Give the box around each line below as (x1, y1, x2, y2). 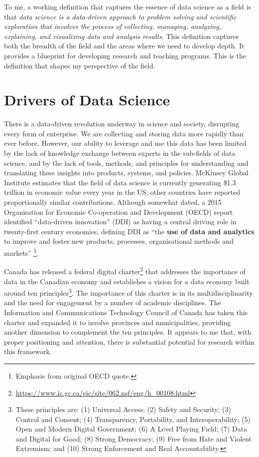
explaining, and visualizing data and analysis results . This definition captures (4, 30, 239, 41)
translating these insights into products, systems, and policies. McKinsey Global (4, 167, 249, 178)
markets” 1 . (4, 246, 39, 258)
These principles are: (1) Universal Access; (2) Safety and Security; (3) (15, 404, 231, 415)
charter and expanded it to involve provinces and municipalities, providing (4, 317, 231, 327)
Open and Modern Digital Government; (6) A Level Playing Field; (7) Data (15, 424, 248, 434)
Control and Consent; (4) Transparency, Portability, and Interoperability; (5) (15, 414, 251, 424)
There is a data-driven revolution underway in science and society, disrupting (4, 118, 240, 129)
